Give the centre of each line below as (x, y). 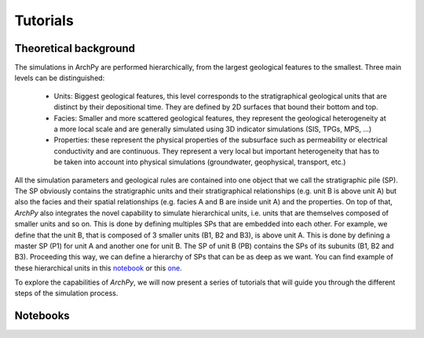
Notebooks (42, 316)
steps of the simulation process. (66, 293)
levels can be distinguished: (60, 78)
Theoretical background (75, 48)
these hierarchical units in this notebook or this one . (98, 268)
